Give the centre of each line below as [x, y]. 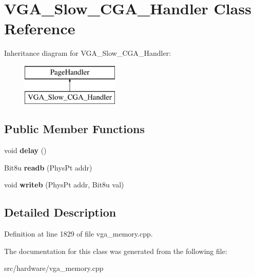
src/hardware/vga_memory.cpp [54, 268]
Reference [40, 28]
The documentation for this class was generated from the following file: [116, 251]
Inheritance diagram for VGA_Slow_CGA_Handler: [88, 53]
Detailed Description [60, 212]
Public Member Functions [74, 129]
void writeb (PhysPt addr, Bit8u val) [64, 185]
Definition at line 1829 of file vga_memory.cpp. [79, 234]
